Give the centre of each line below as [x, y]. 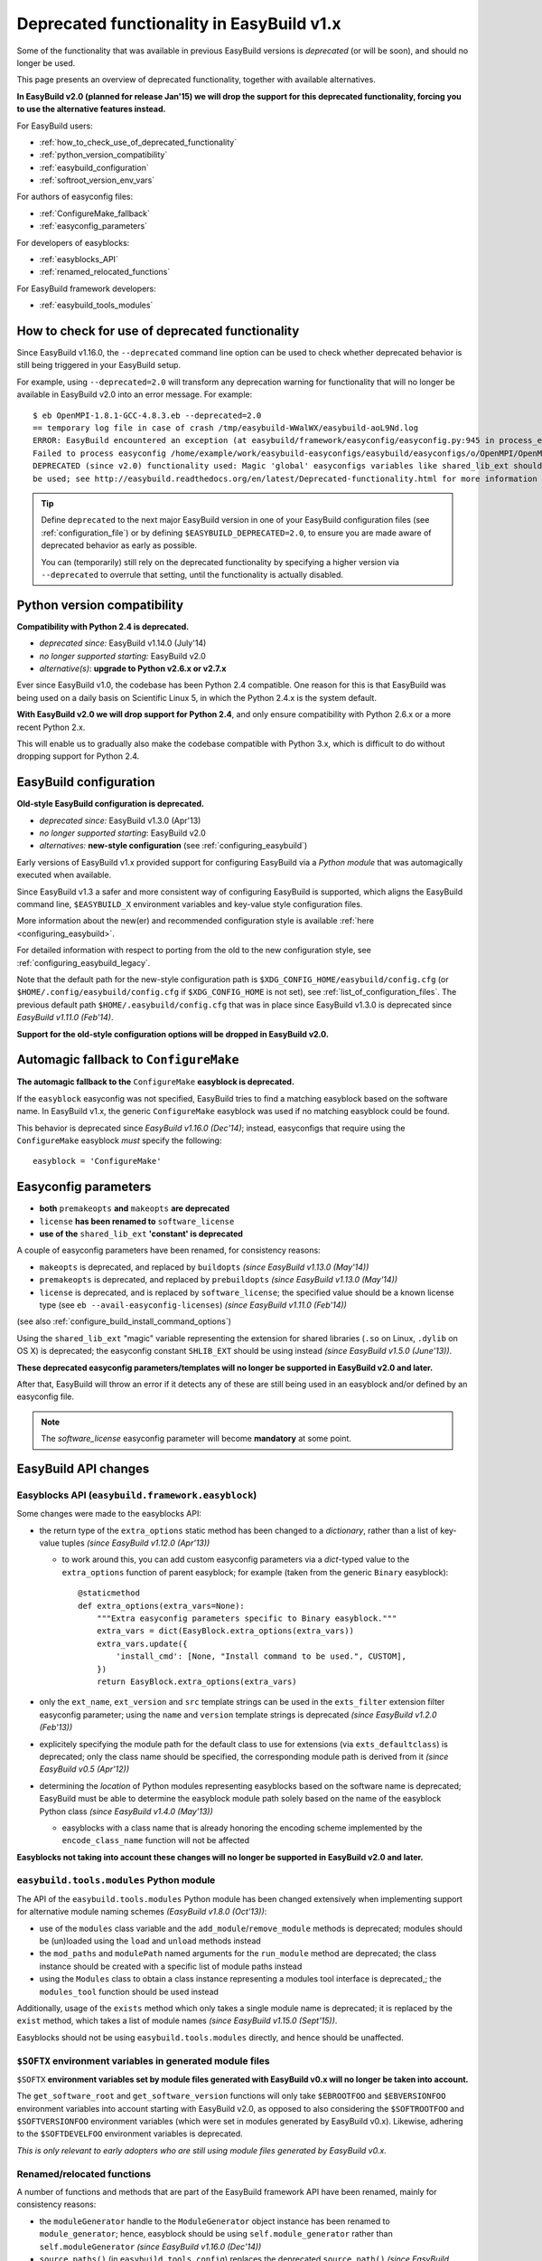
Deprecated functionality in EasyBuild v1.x [179, 24]
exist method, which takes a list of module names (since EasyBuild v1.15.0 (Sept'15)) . [177, 2020]
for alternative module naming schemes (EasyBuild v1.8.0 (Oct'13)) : [142, 1912]
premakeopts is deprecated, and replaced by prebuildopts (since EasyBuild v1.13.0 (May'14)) [218, 1280]
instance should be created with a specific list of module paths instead [171, 1966]
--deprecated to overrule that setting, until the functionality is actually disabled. [192, 574]
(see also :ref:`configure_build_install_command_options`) [124, 1321]
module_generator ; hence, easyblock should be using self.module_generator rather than [216, 2234]
